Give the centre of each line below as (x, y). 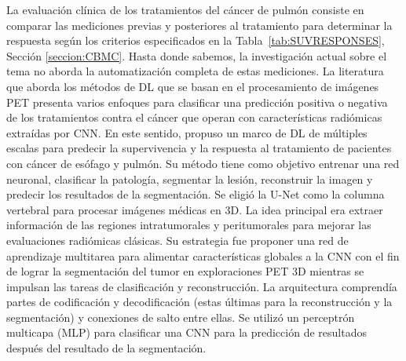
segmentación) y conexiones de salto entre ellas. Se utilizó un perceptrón (181, 317)
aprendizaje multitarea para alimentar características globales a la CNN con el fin (203, 255)
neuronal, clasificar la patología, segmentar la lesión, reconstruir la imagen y (190, 179)
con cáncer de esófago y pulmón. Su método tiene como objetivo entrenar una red (203, 163)
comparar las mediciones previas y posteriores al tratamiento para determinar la (199, 25)
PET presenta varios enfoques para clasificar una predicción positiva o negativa (197, 102)
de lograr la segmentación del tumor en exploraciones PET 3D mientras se (185, 271)
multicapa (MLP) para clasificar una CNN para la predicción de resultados (187, 332)
